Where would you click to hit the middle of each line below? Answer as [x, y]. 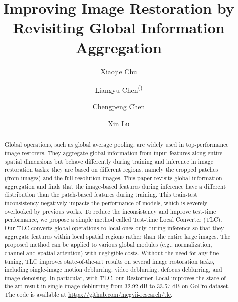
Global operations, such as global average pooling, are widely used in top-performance [117, 145]
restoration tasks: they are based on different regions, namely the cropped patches [111, 169]
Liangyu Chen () [119, 89]
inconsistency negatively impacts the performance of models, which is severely [106, 202]
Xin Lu [119, 123]
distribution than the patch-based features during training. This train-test [101, 194]
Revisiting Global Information [119, 28]
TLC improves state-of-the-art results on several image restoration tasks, [120, 261]
